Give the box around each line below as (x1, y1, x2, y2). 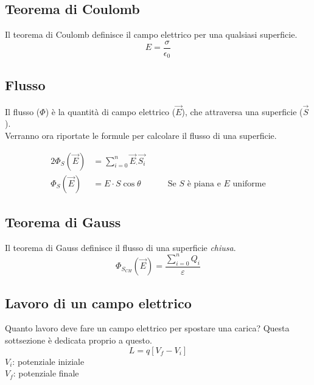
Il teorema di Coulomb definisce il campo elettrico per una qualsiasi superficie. (5, 28, 298, 41)
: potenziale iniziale (12, 355, 85, 367)
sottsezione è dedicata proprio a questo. (5, 333, 152, 346)
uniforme (232, 179, 266, 188)
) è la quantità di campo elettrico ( (45, 105, 176, 118)
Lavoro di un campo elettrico (5, 293, 192, 312)
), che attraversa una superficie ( (181, 105, 303, 118)
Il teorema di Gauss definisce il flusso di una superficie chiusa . (5, 241, 236, 253)
